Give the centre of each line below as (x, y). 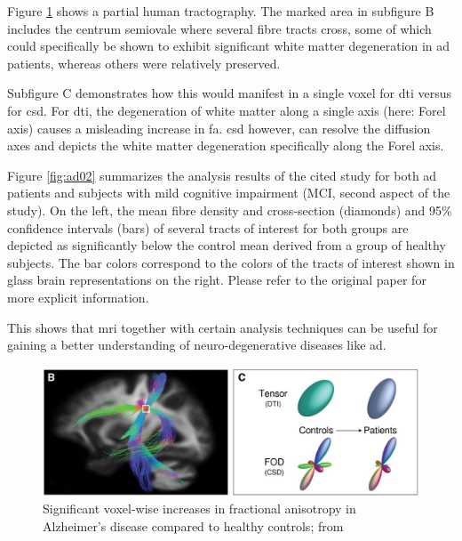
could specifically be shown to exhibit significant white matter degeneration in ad (229, 46)
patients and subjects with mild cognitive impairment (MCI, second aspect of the (229, 193)
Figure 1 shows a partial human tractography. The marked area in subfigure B (221, 11)
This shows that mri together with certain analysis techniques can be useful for (223, 327)
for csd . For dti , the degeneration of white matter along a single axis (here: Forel (227, 110)
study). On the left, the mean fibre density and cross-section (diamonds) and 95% (230, 210)
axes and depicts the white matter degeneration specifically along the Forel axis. (226, 145)
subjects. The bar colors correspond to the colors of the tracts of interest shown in (231, 262)
